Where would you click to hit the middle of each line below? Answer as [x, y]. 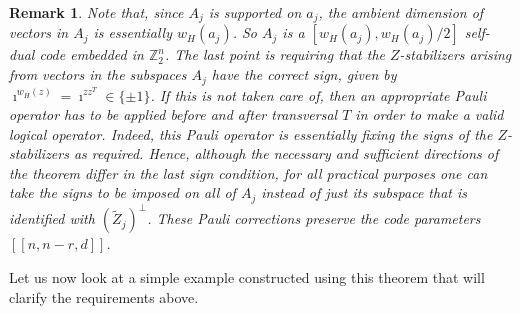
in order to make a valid [429, 114]
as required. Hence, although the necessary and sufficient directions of [286, 153]
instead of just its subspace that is [364, 192]
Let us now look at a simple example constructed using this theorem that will [247, 277]
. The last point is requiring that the [275, 54]
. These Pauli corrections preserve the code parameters [314, 218]
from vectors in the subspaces [98, 74]
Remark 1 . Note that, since [96, 12]
